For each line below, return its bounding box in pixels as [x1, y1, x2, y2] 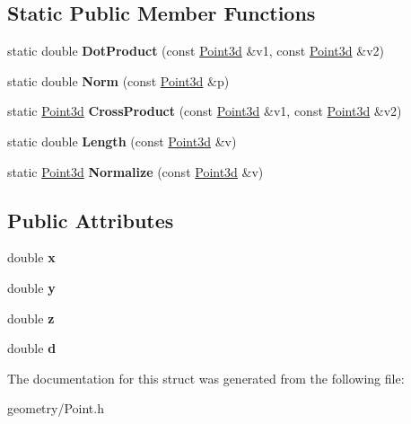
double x [7, 248, 56, 267]
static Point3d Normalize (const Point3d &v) [7, 162, 264, 181]
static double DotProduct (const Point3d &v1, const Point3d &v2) [7, 41, 384, 60]
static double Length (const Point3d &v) [7, 131, 237, 150]
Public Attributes [7, 206, 174, 234]
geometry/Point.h [7, 399, 104, 418]
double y [7, 278, 56, 296]
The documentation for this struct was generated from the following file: [7, 368, 405, 387]
